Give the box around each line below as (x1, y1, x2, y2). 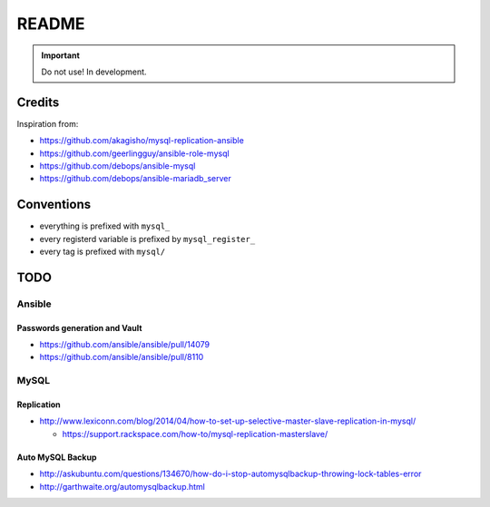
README (16, 14, 85, 34)
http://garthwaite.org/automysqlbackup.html (39, 481, 206, 492)
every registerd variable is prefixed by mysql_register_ (39, 233, 256, 244)
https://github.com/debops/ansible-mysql (39, 161, 196, 171)
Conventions (16, 197, 92, 212)
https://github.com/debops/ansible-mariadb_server (39, 173, 231, 184)
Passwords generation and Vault (16, 322, 142, 333)
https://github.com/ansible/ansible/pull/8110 (39, 352, 204, 363)
